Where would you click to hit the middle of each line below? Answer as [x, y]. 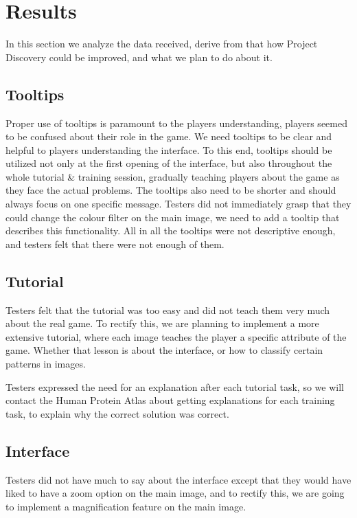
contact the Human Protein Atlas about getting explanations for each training [170, 400]
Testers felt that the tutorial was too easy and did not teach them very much [168, 309]
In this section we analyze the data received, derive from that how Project [162, 44]
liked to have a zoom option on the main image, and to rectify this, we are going [175, 493]
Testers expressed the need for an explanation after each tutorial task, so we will [175, 386]
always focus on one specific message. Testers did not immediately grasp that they [178, 204]
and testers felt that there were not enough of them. [115, 244]
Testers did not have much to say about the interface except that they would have [178, 479]
